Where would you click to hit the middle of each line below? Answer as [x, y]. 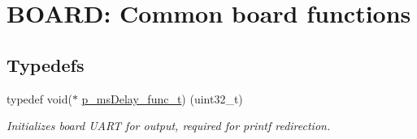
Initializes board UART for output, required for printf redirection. [169, 126]
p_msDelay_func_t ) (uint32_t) [162, 98]
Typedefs [46, 64]
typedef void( [39, 98]
